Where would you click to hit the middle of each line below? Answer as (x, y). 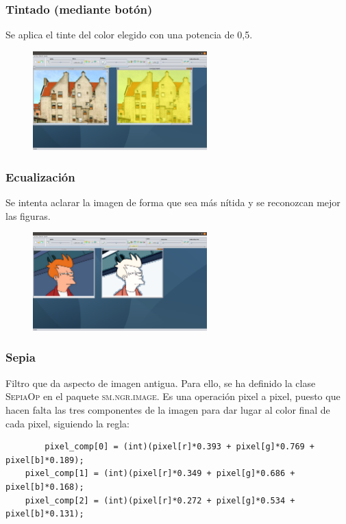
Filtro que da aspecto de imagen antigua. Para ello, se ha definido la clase (161, 383)
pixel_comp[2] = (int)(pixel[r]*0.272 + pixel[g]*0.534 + (160, 500)
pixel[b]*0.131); (45, 514)
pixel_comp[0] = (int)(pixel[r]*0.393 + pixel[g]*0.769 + (180, 447)
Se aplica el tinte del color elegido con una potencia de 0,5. (129, 35)
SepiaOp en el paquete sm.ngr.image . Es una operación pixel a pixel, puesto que (173, 396)
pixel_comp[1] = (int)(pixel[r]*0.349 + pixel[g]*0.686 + (160, 474)
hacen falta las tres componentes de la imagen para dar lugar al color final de (168, 409)
